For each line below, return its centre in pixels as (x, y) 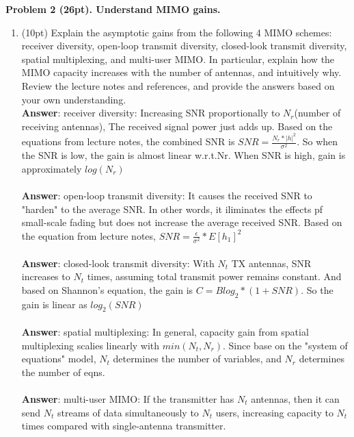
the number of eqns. (63, 372)
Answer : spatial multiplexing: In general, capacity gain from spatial (165, 332)
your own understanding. (74, 99)
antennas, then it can (295, 399)
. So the (317, 289)
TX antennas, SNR (271, 263)
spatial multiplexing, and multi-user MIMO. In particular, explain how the (178, 59)
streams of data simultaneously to (128, 412)
